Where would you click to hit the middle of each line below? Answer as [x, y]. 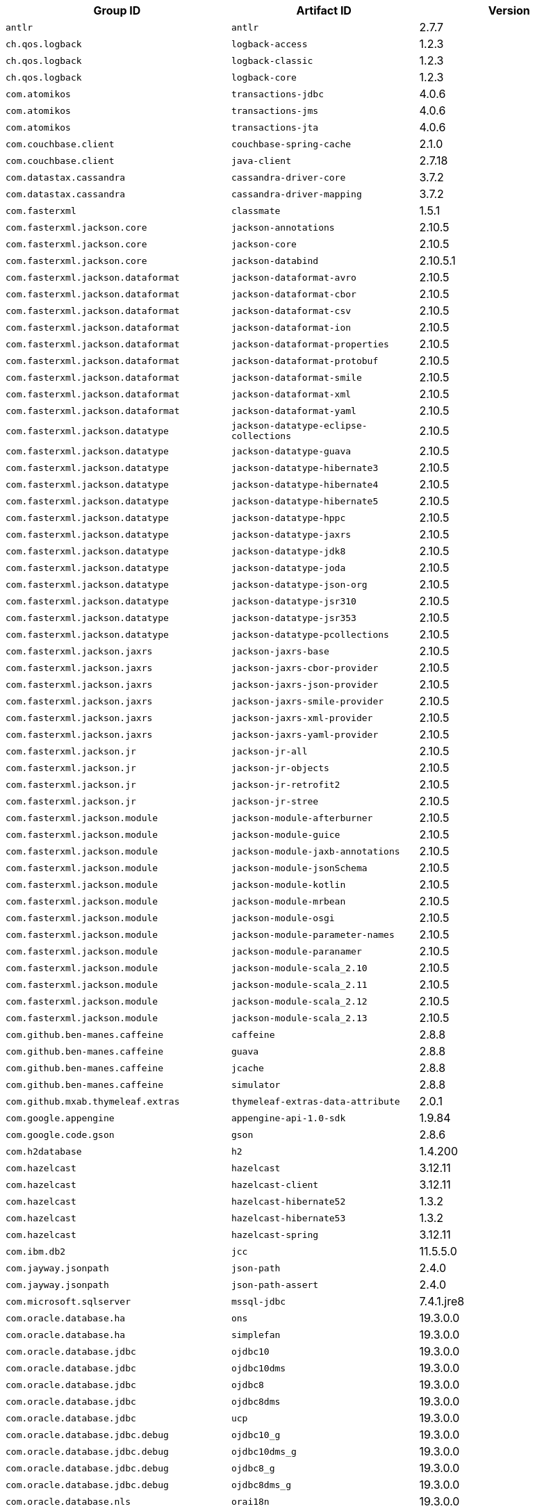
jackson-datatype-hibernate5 [305, 501]
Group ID [117, 10]
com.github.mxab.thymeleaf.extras [93, 1101]
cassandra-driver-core [288, 177]
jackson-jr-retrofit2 [286, 784]
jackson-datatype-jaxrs [291, 534]
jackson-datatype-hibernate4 [305, 484]
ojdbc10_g [256, 1435]
